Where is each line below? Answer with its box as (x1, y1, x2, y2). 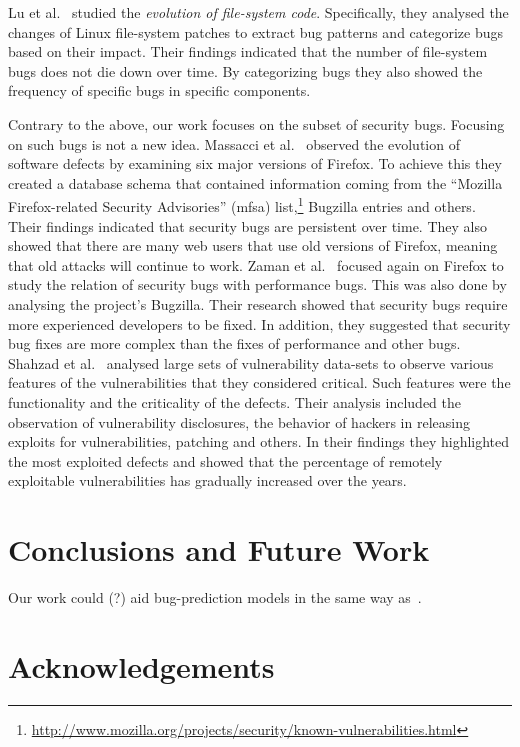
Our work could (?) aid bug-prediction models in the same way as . (8, 587, 422, 608)
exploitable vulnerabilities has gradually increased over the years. (8, 470, 407, 491)
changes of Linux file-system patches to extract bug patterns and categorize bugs (8, 21, 504, 42)
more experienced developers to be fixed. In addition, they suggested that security (8, 313, 511, 334)
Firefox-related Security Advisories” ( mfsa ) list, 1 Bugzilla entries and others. (8, 193, 476, 216)
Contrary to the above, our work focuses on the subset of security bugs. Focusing (8, 113, 505, 134)
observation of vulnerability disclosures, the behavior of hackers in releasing (8, 411, 470, 432)
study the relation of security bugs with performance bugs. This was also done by (8, 274, 507, 295)
